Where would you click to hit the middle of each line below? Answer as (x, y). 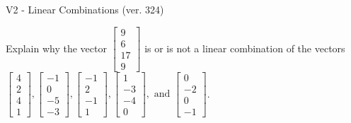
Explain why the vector (56, 48)
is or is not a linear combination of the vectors (245, 48)
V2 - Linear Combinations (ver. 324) (85, 9)
